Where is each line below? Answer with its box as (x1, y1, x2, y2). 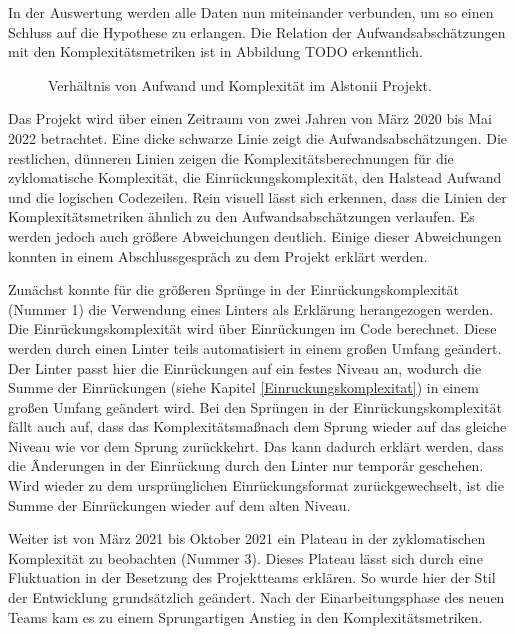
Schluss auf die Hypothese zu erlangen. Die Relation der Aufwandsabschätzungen (8, 21, 506, 42)
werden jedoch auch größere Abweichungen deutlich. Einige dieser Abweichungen (8, 225, 502, 246)
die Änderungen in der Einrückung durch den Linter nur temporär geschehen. (8, 455, 484, 476)
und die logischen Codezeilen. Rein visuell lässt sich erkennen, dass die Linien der (8, 186, 507, 207)
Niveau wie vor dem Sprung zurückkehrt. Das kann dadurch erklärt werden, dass (8, 435, 504, 456)
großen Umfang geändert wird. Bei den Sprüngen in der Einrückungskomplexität (8, 396, 502, 417)
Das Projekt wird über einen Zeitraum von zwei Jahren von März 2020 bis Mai (8, 108, 492, 129)
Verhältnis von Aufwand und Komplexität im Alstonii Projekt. (48, 74, 432, 95)
